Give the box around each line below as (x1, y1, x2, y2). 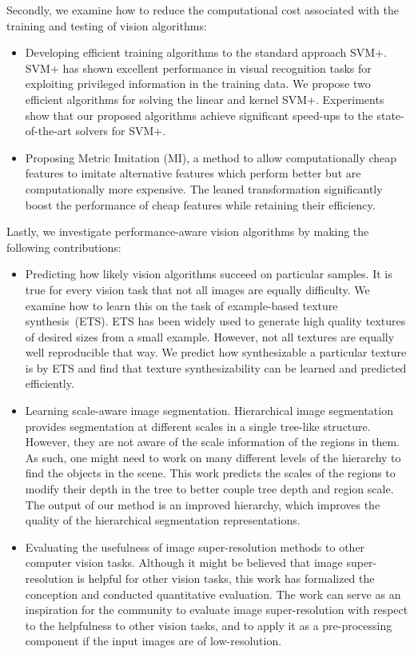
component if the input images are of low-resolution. (25, 632, 282, 649)
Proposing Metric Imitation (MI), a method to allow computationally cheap (25, 149, 397, 165)
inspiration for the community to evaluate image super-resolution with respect (25, 601, 408, 618)
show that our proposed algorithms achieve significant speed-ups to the (25, 106, 373, 123)
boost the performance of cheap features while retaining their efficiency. (25, 196, 376, 213)
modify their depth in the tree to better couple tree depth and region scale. (25, 481, 394, 497)
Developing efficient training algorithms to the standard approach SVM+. (25, 44, 387, 61)
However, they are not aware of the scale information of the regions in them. (25, 433, 400, 450)
